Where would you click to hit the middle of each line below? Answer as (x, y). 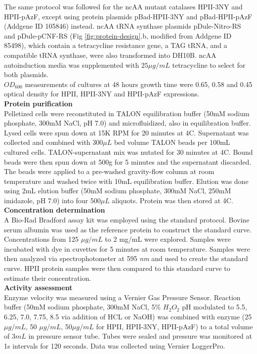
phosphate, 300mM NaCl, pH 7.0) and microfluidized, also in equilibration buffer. (128, 123)
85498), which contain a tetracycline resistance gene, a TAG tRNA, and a (116, 45)
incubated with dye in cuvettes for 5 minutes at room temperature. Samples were (127, 248)
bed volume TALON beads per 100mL (172, 142)
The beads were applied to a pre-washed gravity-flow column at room (109, 171)
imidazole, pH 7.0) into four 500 (52, 200)
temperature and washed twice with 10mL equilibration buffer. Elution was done (126, 181)
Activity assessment (38, 288)
